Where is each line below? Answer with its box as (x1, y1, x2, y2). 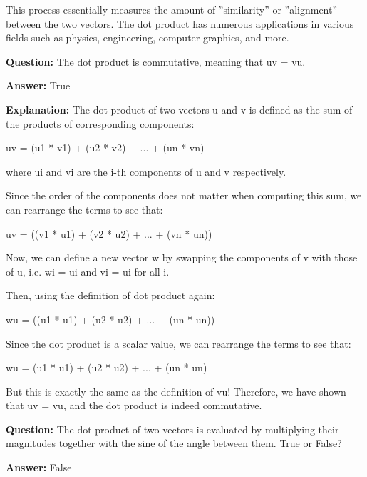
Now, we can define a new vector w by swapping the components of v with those (6, 250, 358, 265)
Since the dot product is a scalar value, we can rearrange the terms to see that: (6, 336, 351, 351)
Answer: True (6, 78, 71, 93)
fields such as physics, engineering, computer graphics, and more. (6, 30, 289, 45)
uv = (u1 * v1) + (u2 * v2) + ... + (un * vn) (6, 140, 205, 155)
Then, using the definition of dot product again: (6, 288, 215, 303)
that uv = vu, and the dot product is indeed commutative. (6, 398, 262, 413)
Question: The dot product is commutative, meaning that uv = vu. (6, 54, 306, 69)
